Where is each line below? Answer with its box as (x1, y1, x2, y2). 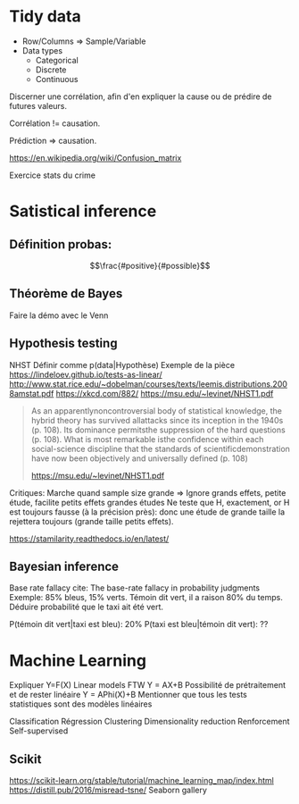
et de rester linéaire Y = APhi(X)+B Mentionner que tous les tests (9, 690, 247, 700)
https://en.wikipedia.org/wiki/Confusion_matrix (9, 152, 182, 163)
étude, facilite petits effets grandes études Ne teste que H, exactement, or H (9, 497, 290, 507)
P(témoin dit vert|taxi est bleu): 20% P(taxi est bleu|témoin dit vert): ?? (9, 619, 269, 630)
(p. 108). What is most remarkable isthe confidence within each (30, 433, 264, 444)
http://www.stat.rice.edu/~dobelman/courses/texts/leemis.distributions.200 (9, 378, 288, 389)
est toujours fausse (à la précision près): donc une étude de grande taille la (9, 507, 286, 517)
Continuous (35, 73, 79, 84)
